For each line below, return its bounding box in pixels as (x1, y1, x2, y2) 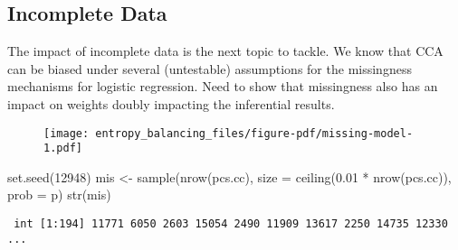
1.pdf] (43, 142, 82, 155)
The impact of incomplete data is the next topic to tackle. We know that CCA (7, 42, 444, 60)
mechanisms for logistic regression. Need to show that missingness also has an (7, 77, 438, 96)
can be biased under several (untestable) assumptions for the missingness (7, 59, 412, 78)
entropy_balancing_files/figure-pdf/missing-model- (95, 126, 414, 140)
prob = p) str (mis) (7, 185, 111, 204)
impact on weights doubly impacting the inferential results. (7, 94, 335, 113)
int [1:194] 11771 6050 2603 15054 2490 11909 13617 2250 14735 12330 (14, 218, 448, 231)
